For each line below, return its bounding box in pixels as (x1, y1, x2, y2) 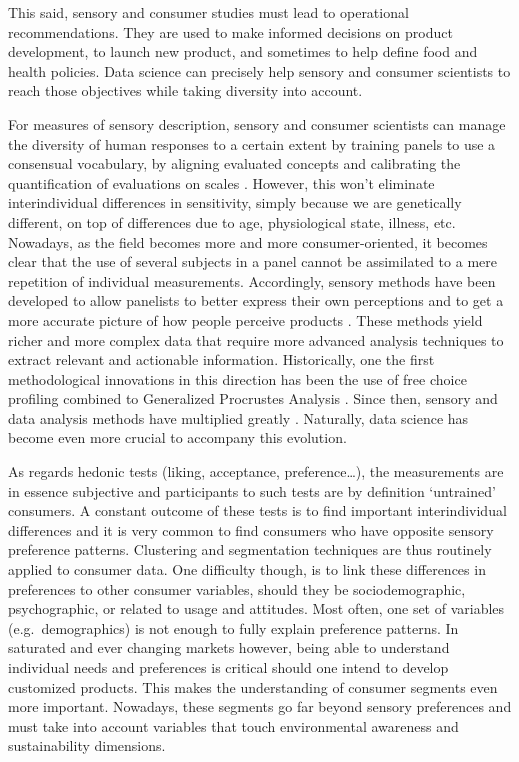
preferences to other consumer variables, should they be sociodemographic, (8, 578, 466, 599)
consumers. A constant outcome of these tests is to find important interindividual (8, 500, 507, 521)
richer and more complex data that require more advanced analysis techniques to (8, 329, 504, 350)
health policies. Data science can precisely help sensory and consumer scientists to (8, 60, 511, 81)
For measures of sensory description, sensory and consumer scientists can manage (8, 113, 506, 134)
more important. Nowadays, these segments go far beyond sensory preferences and (8, 696, 512, 717)
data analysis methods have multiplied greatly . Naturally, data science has (8, 407, 469, 428)
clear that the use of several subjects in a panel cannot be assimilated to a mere (8, 251, 497, 272)
